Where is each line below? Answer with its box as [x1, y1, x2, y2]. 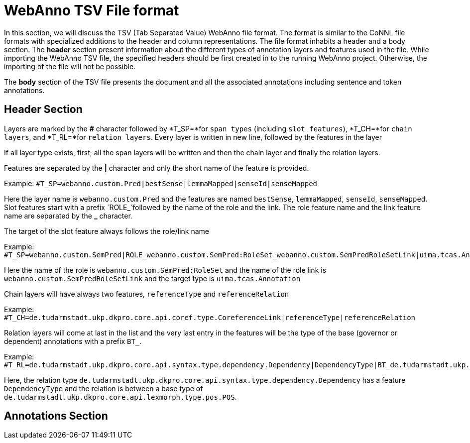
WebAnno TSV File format [4, 2, 179, 19]
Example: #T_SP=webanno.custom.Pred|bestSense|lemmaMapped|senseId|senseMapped [4, 179, 318, 188]
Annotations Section [4, 410, 108, 423]
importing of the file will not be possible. [4, 62, 136, 71]
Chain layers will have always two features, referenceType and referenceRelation [4, 289, 289, 298]
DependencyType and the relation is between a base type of [4, 384, 203, 393]
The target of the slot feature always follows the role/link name [4, 226, 209, 235]
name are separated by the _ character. [4, 211, 132, 220]
